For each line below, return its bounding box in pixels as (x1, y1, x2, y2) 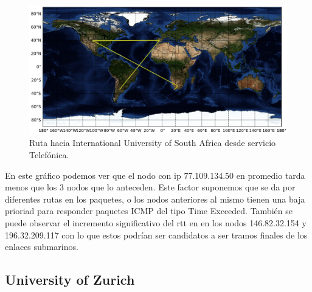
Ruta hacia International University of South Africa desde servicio (29, 136, 276, 149)
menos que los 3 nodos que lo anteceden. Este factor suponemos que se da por (5, 181, 296, 193)
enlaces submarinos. (5, 240, 78, 253)
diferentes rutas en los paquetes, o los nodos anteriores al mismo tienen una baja (5, 192, 305, 205)
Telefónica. (29, 148, 69, 161)
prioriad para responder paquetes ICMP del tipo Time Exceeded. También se (5, 204, 293, 217)
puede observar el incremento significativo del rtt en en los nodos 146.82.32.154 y (5, 216, 307, 229)
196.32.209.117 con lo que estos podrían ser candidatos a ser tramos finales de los (5, 228, 308, 241)
